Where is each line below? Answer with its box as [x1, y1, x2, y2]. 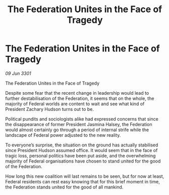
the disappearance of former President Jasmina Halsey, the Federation [5, 121, 152, 127]
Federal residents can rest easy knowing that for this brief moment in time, [5, 178, 160, 184]
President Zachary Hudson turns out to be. [5, 106, 94, 112]
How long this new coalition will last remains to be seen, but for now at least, [5, 173, 164, 179]
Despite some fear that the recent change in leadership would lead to [5, 90, 149, 96]
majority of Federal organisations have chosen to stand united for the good [5, 158, 161, 164]
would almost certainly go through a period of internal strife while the [5, 127, 149, 133]
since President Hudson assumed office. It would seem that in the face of [5, 147, 158, 153]
